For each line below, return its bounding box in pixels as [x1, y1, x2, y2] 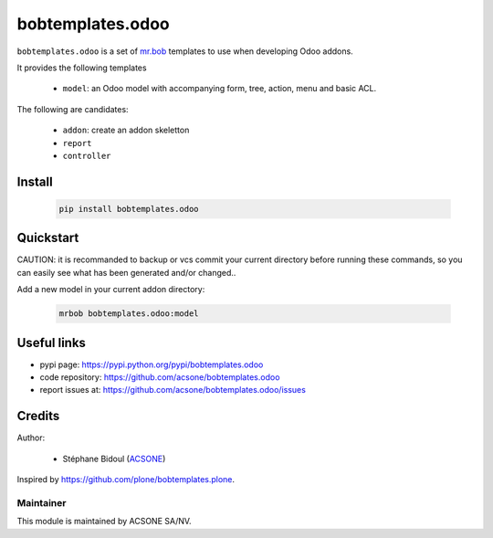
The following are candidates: [16, 103, 129, 114]
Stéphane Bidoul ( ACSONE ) [62, 453, 166, 464]
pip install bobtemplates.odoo [58, 204, 200, 214]
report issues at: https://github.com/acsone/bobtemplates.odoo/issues [39, 385, 306, 396]
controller [62, 151, 111, 161]
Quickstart [16, 230, 79, 246]
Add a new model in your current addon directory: [16, 284, 205, 295]
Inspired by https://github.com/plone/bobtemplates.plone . [16, 474, 236, 485]
